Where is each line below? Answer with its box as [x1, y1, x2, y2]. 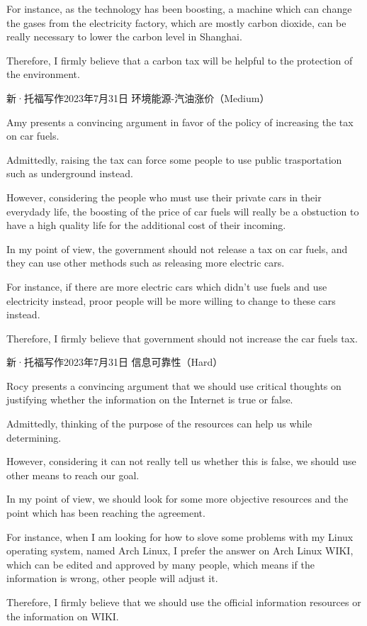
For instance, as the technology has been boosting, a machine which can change [6, 1, 352, 16]
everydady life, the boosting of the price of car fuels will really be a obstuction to [6, 203, 359, 218]
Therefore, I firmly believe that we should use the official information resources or [6, 595, 361, 609]
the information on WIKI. [6, 608, 119, 623]
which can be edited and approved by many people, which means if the [6, 557, 315, 571]
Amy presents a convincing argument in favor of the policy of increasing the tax [6, 114, 354, 129]
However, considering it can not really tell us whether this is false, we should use [6, 454, 356, 469]
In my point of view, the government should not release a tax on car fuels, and [6, 241, 348, 256]
